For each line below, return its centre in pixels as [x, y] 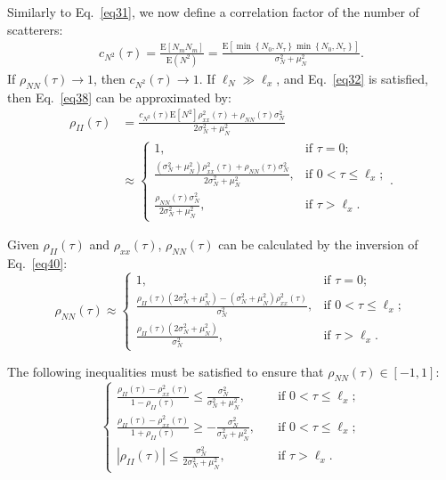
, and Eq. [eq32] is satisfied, [352, 78]
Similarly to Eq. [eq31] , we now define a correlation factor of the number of [213, 12]
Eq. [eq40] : [37, 262]
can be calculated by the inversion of [318, 244]
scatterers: [35, 29]
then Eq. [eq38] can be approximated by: [119, 97]
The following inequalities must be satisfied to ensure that [166, 371]
